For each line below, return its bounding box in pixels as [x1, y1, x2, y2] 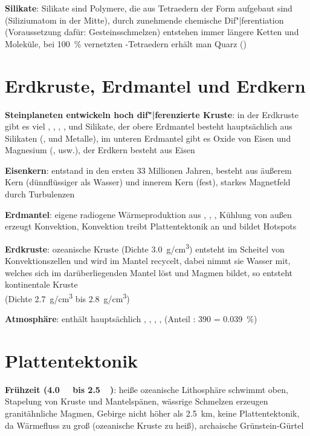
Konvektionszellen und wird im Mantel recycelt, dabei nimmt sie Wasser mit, [5, 254, 291, 267]
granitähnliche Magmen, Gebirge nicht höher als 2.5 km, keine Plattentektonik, [5, 407, 300, 420]
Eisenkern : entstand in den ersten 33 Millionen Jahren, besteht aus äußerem [5, 163, 292, 176]
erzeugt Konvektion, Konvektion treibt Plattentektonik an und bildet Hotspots [5, 220, 297, 233]
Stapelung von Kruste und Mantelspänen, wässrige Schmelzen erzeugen [5, 395, 268, 408]
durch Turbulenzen [5, 188, 75, 200]
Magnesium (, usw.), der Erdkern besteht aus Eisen [5, 144, 195, 156]
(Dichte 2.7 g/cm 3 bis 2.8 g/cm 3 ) [5, 290, 130, 305]
